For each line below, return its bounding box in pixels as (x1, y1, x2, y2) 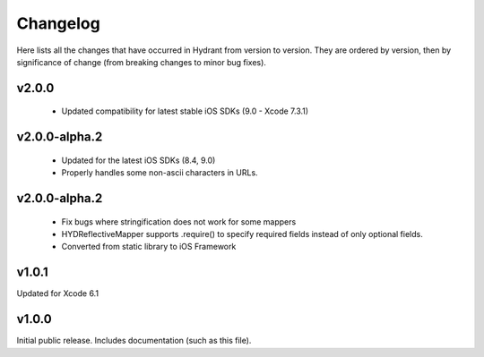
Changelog (16, 13, 100, 33)
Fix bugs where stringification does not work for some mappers (61, 216, 297, 227)
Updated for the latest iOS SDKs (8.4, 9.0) (61, 155, 216, 166)
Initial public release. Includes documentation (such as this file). (16, 336, 252, 346)
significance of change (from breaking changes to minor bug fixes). (16, 56, 266, 67)
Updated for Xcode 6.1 (16, 288, 99, 299)
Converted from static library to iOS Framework (61, 242, 237, 252)
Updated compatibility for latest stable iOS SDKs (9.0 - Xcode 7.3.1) (61, 106, 309, 116)
